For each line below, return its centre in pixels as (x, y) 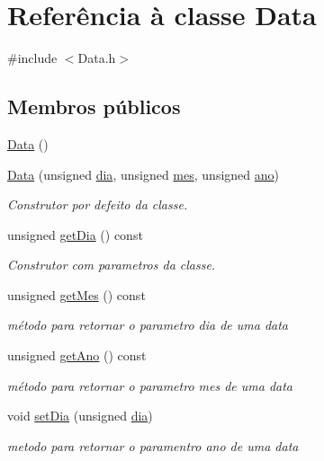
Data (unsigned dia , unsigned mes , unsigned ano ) (143, 174)
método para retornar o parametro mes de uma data (150, 385)
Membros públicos (94, 106)
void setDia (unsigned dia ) (80, 416)
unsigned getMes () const (76, 294)
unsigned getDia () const (75, 234)
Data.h (97, 58)
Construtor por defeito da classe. (98, 204)
